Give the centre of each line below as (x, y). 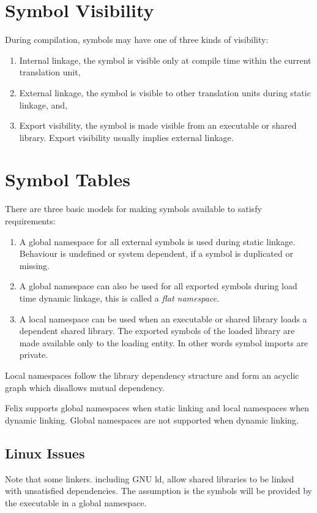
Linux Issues (45, 453)
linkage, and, (43, 104)
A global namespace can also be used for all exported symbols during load (158, 286)
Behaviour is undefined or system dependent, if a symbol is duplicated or (156, 253)
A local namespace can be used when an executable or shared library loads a (163, 318)
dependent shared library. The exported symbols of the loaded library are (157, 331)
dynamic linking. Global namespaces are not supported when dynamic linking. (152, 420)
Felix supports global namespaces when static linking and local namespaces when (157, 408)
